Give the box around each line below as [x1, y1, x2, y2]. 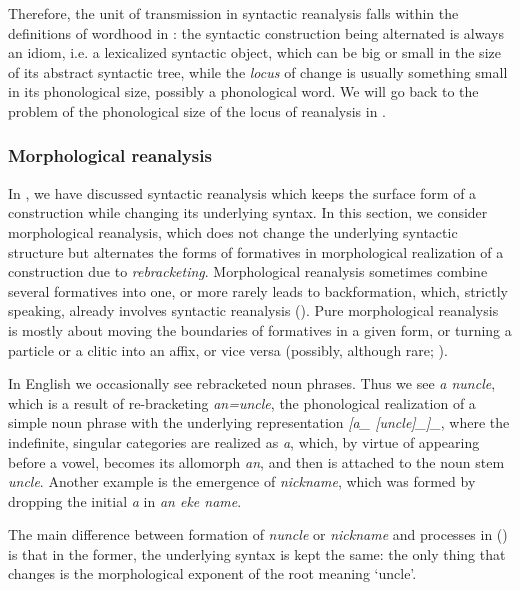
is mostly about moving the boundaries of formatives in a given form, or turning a [8, 319, 512, 340]
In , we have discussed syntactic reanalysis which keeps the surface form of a [8, 182, 477, 203]
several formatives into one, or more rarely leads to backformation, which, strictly [8, 280, 508, 301]
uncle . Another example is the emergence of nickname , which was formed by [8, 471, 476, 492]
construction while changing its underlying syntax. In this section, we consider [8, 202, 488, 223]
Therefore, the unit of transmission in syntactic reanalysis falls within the [8, 3, 459, 23]
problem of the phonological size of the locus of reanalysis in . [8, 100, 386, 121]
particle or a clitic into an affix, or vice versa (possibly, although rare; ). [8, 339, 448, 360]
